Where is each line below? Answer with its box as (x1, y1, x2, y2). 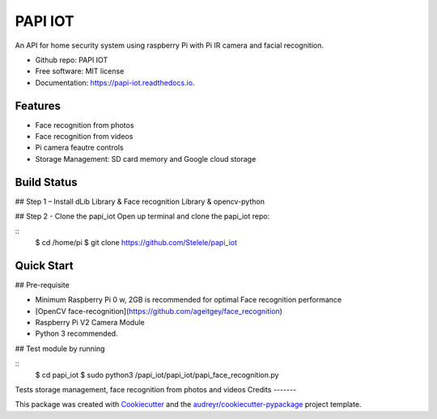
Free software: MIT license (35, 66, 125, 76)
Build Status (15, 175, 78, 189)
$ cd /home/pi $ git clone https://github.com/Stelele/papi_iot (35, 237, 238, 247)
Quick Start (15, 259, 74, 273)
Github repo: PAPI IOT (35, 55, 108, 65)
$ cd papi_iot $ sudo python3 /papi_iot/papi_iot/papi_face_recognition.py (35, 370, 279, 379)
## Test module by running (15, 344, 105, 353)
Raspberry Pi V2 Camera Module (35, 317, 145, 327)
